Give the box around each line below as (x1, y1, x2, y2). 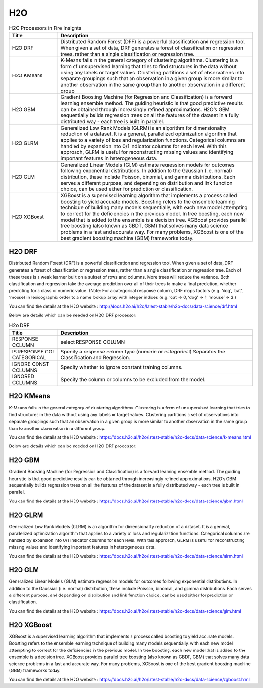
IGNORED (12, 373, 34, 380)
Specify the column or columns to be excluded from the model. (60, 376, 206, 383)
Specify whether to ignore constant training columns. (60, 363, 183, 370)
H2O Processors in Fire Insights (9, 24, 82, 31)
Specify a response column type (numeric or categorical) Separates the (60, 348, 225, 355)
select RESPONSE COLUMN (60, 338, 125, 345)
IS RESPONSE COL (12, 348, 56, 355)
